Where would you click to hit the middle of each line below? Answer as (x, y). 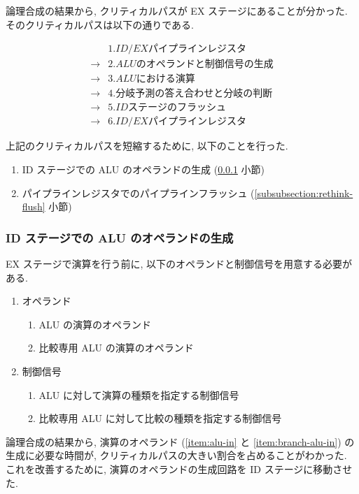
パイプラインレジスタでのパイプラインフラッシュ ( (138, 192)
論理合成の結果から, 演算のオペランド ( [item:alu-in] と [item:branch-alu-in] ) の (180, 441)
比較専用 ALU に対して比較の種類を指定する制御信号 (160, 418)
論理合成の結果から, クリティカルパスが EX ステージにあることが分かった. (177, 10)
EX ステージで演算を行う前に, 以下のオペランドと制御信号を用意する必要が (179, 263)
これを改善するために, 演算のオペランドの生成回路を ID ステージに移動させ (179, 468)
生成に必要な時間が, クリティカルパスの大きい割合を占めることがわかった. (176, 455)
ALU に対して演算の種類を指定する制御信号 (139, 394)
